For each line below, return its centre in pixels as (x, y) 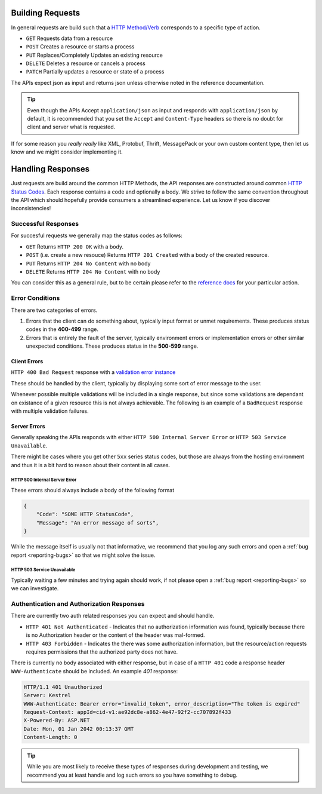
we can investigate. (35, 588)
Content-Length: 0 (50, 737)
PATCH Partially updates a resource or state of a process (95, 72)
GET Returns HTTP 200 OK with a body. (75, 246)
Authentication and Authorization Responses (78, 604)
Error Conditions (35, 298)
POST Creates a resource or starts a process (80, 47)
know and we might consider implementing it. (67, 152)
